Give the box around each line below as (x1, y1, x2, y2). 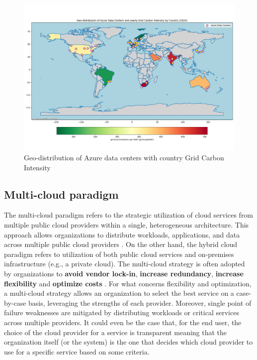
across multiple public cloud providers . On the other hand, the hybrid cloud (4, 239, 238, 249)
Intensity (24, 162, 51, 172)
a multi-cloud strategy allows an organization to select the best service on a (4, 288, 234, 298)
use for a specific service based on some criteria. (4, 346, 150, 357)
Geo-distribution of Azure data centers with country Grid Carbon (24, 152, 224, 162)
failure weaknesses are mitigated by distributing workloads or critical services (4, 307, 239, 318)
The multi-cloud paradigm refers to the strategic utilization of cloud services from (4, 210, 254, 220)
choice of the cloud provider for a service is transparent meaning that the (4, 327, 227, 337)
